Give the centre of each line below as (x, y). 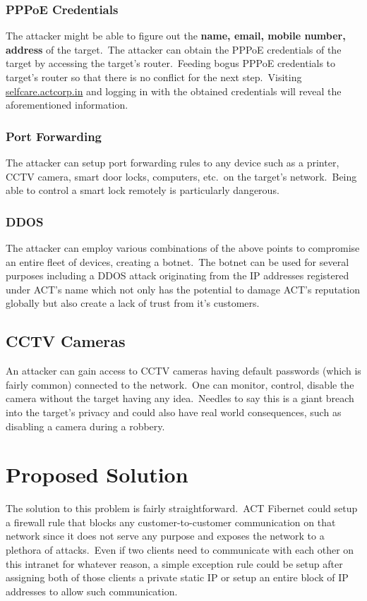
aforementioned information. (67, 105)
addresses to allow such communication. (92, 591)
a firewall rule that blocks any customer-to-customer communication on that (171, 522)
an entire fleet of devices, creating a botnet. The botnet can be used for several (178, 261)
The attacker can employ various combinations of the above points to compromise (183, 248)
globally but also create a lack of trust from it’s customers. (133, 303)
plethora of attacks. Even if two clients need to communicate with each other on (180, 550)
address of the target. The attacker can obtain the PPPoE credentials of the (174, 49)
